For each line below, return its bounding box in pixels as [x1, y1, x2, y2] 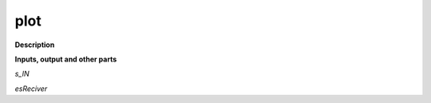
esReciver [14, 84, 48, 93]
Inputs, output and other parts [14, 54, 117, 64]
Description [14, 40, 55, 50]
